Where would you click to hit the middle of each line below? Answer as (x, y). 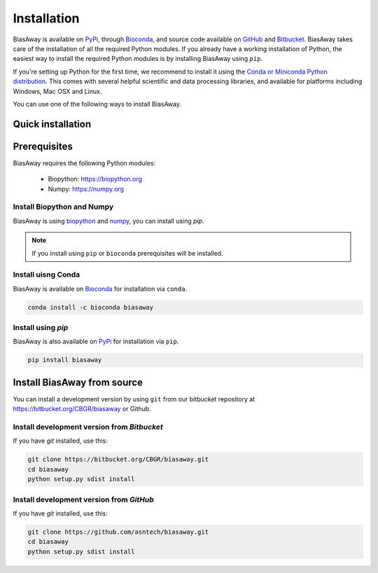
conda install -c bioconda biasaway (91, 307)
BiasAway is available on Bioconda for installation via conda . (100, 289)
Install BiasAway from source (78, 382)
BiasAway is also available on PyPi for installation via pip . (96, 341)
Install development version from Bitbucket (88, 427)
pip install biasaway (65, 360)
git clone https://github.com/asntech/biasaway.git (118, 532)
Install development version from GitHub (83, 499)
